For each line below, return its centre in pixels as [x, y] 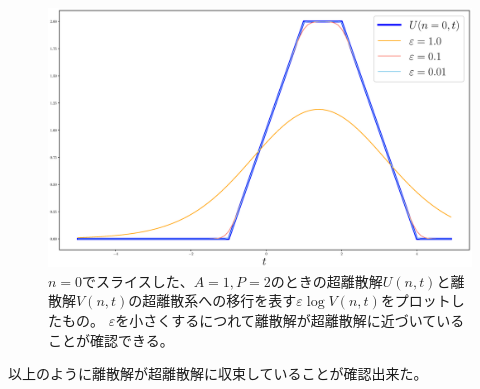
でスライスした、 [138, 280]
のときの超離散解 [326, 280]
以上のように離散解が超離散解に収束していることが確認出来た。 [218, 373]
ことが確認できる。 [111, 339]
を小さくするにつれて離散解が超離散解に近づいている [290, 319]
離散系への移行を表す [226, 300]
